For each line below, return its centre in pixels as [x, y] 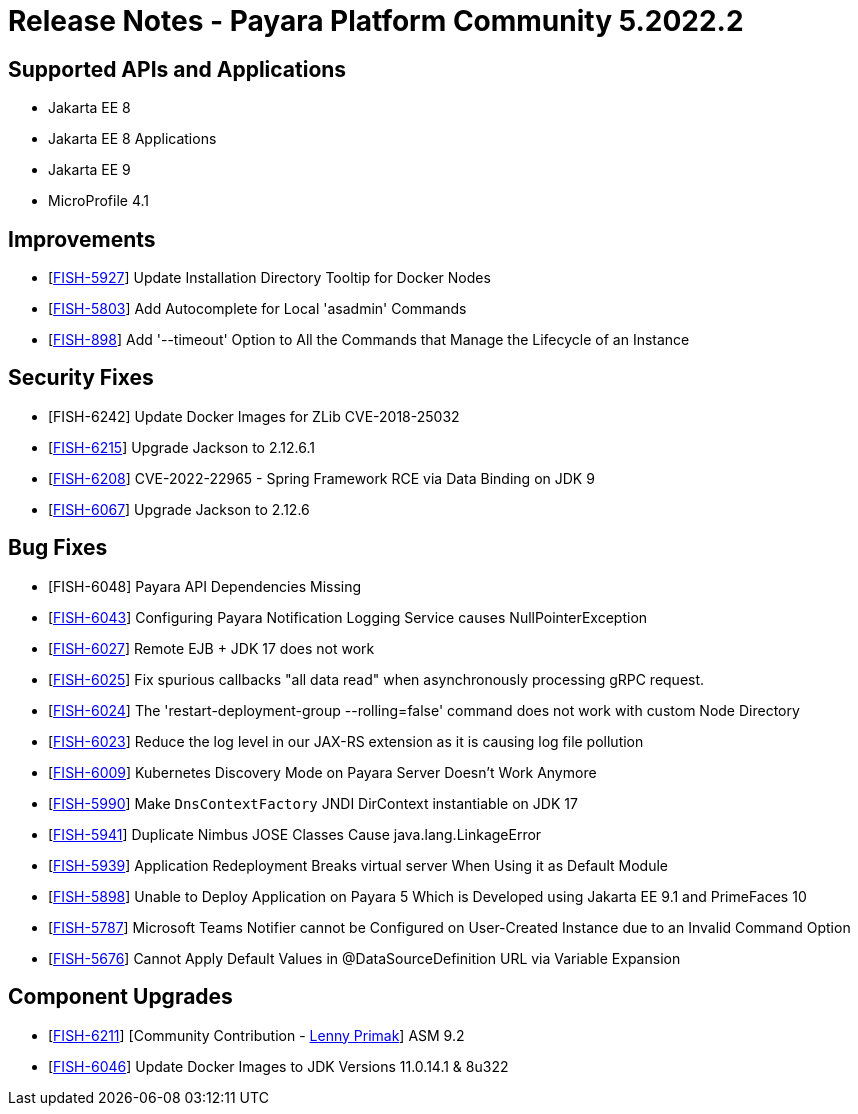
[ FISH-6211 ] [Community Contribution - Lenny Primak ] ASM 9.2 [256, 1035]
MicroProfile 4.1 [98, 201]
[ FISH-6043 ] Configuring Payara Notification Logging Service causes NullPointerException [348, 617]
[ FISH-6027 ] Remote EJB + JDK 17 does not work [211, 648]
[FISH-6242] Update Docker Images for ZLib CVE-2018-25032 [254, 416]
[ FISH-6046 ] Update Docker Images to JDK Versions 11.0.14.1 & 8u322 [278, 1066]
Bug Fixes [58, 548]
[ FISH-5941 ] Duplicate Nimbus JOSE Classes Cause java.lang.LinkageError [295, 834]
